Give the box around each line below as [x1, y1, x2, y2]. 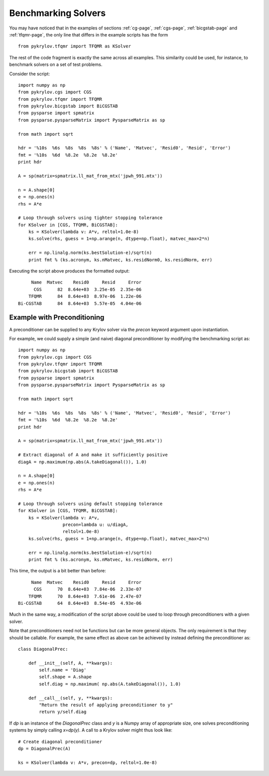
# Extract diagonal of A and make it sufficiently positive [18, 452, 168, 458]
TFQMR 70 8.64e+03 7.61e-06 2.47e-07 [28, 593, 142, 599]
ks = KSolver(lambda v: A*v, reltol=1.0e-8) [28, 229, 139, 235]
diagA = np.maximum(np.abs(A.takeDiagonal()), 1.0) [18, 459, 147, 465]
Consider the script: [9, 70, 50, 77]
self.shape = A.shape [39, 674, 92, 680]
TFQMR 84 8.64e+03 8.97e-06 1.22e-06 [28, 293, 142, 299]
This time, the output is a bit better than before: [9, 568, 107, 574]
